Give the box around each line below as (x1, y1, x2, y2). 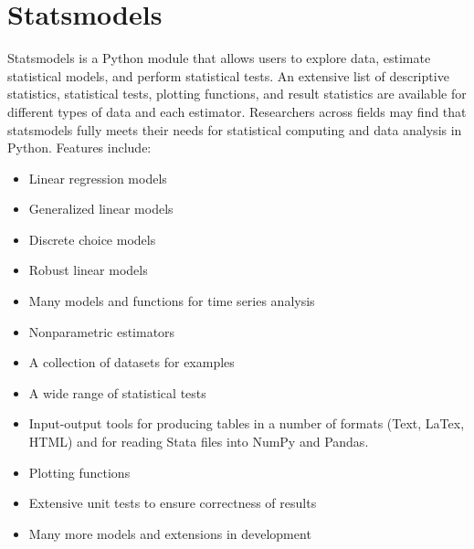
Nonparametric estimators (28, 322, 175, 341)
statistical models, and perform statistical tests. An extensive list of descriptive (7, 66, 449, 85)
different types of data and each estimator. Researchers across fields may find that (7, 101, 467, 121)
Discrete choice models (28, 229, 156, 248)
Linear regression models (28, 168, 167, 187)
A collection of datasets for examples (28, 353, 235, 372)
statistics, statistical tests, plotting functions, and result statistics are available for (7, 84, 467, 103)
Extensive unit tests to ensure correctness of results (28, 493, 317, 512)
